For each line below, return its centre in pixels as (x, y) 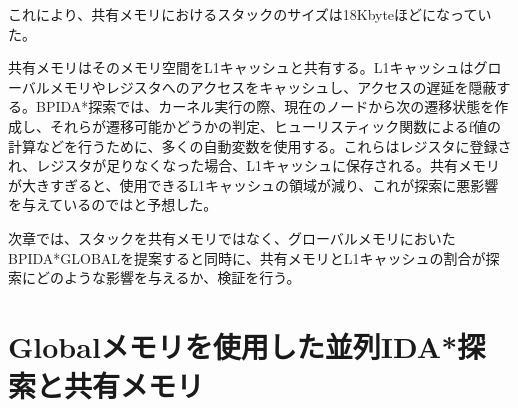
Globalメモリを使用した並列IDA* (233, 345)
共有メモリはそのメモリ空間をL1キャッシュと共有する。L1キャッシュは (241, 67)
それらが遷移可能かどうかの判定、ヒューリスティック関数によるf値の (275, 125)
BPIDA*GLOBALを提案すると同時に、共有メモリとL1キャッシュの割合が (247, 257)
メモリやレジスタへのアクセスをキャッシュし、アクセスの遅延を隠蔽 (273, 86)
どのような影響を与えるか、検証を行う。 (168, 277)
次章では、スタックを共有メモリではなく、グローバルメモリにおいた (232, 237)
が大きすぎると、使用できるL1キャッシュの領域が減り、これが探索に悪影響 (253, 184)
